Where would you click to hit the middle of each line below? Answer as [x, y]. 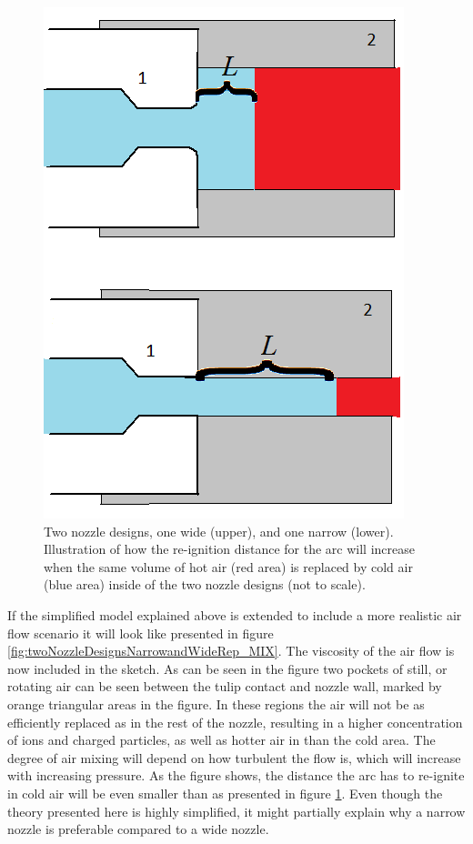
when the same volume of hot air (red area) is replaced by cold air [228, 566]
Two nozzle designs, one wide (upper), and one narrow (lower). [219, 531]
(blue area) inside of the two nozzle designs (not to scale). [205, 584]
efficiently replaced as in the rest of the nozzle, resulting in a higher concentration [235, 722]
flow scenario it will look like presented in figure [141, 633]
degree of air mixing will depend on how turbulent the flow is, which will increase [234, 757]
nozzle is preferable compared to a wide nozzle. [138, 829]
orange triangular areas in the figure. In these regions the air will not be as [216, 703]
